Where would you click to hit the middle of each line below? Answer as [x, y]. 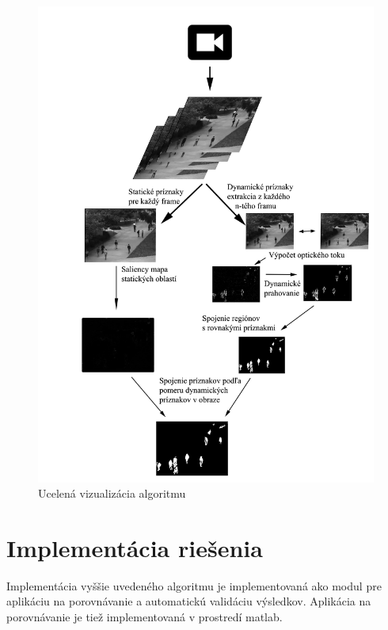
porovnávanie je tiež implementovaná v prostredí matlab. [145, 617]
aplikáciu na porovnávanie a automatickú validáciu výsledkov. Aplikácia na [189, 601]
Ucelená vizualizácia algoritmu [112, 493]
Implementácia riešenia [135, 547]
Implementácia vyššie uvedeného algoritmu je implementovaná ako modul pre [194, 585]
